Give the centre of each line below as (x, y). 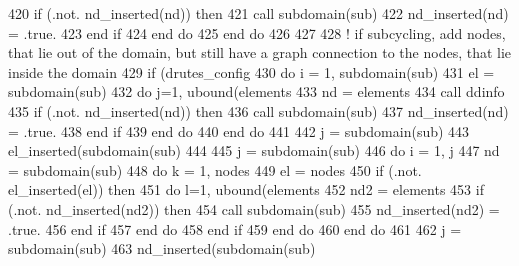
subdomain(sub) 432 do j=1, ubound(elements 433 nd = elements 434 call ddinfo (256, 91)
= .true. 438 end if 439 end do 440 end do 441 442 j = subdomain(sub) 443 (239, 130)
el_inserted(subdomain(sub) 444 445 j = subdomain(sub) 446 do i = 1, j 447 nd (254, 150)
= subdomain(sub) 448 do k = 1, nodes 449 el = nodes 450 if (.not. (215, 169)
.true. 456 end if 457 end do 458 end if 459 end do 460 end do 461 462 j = (235, 228)
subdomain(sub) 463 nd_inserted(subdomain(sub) (162, 248)
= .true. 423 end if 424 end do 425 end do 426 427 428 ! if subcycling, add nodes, (257, 32)
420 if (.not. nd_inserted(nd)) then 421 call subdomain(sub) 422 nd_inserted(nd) (258, 13)
